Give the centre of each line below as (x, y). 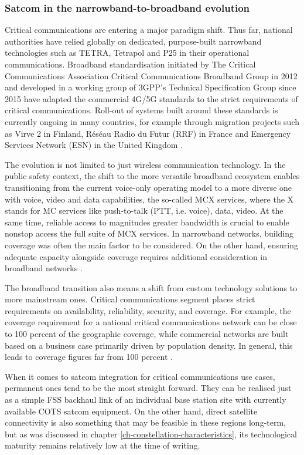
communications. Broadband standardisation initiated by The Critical (130, 64)
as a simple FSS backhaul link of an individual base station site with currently (146, 400)
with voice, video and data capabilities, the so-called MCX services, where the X (149, 199)
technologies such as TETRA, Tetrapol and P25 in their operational (127, 53)
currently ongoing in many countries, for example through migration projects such (152, 121)
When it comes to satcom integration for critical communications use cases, (140, 376)
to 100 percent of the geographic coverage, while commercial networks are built (147, 334)
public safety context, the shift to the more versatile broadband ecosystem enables (152, 176)
